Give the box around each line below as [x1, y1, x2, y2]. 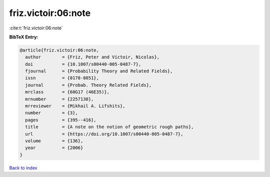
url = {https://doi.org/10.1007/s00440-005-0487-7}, [25, 131, 183, 137]
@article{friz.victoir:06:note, [19, 47, 99, 53]
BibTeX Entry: [9, 34, 38, 40]
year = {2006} [25, 145, 83, 151]
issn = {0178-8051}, [25, 75, 99, 81]
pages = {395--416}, [25, 117, 97, 123]
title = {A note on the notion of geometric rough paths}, [25, 124, 194, 130]
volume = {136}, [25, 138, 83, 144]
